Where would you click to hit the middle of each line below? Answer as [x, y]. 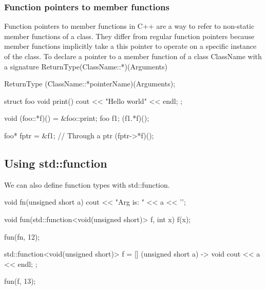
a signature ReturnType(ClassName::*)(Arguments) [86, 66]
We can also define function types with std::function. [87, 184]
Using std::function [56, 163]
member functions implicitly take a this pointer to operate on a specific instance [130, 46]
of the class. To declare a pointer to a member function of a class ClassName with [133, 56]
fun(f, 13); [20, 281]
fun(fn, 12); [22, 236]
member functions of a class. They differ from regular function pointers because [129, 36]
